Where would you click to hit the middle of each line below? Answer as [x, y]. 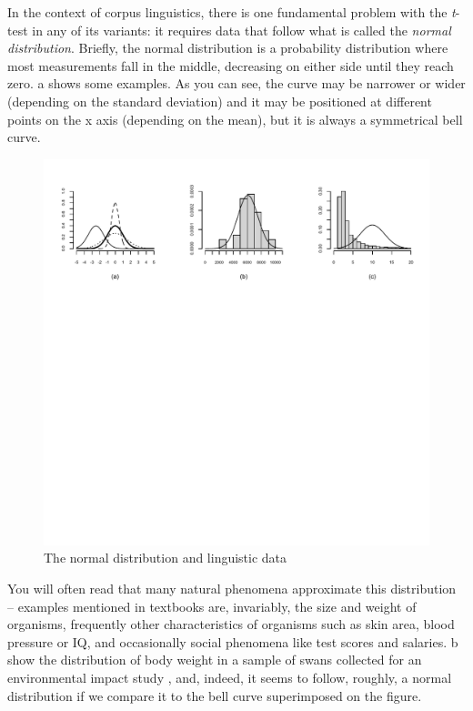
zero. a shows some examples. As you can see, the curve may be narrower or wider [236, 83]
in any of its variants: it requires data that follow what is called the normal [242, 30]
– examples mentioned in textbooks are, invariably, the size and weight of [212, 606]
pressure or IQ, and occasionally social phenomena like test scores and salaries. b [233, 641]
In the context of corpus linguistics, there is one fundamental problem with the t [231, 12]
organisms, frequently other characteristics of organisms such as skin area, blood [231, 624]
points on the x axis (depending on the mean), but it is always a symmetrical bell [235, 119]
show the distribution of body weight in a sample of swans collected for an [215, 660]
